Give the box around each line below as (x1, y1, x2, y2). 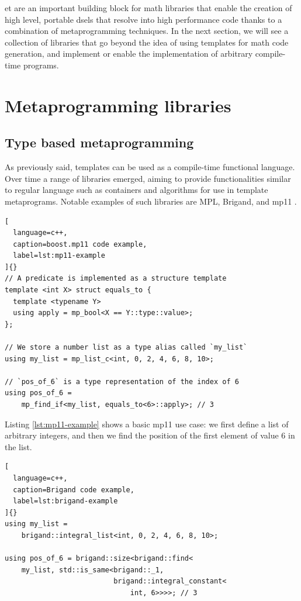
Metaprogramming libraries (5, 93, 231, 117)
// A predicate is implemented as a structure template (5, 274, 227, 283)
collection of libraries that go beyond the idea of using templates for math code (5, 36, 289, 48)
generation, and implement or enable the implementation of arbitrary (5, 47, 253, 60)
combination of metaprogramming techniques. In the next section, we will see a (5, 25, 289, 37)
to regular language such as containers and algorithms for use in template (5, 184, 268, 196)
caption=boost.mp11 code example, (13, 240, 147, 248)
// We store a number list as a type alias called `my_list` (5, 343, 248, 352)
